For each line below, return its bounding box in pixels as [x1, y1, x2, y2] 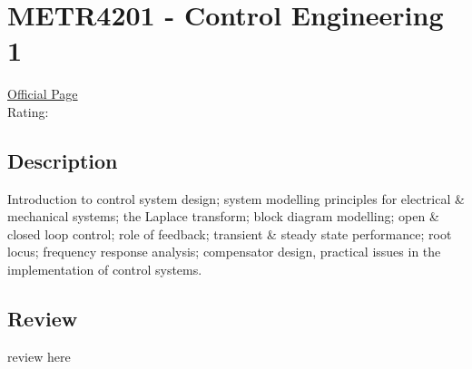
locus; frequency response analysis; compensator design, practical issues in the [7, 242, 441, 261]
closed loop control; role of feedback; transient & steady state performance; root [7, 224, 452, 243]
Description [7, 146, 118, 174]
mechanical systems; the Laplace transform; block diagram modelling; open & [7, 207, 439, 226]
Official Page [7, 84, 78, 103]
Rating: [7, 102, 49, 121]
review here [7, 346, 71, 365]
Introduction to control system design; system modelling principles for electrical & [7, 189, 465, 208]
